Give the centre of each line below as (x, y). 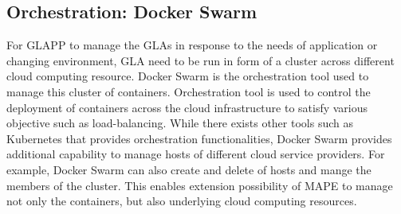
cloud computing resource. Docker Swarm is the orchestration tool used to (188, 76)
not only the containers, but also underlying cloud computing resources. (182, 201)
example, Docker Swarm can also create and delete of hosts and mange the (189, 169)
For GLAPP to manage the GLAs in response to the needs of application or (192, 45)
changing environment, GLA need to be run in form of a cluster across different (200, 60)
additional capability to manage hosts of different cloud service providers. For (196, 154)
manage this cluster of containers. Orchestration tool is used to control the (189, 91)
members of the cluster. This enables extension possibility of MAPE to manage (200, 185)
